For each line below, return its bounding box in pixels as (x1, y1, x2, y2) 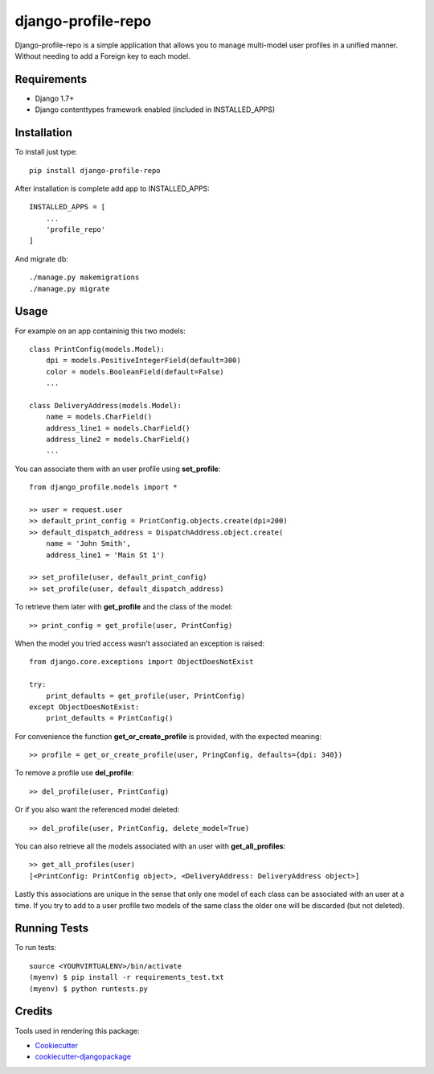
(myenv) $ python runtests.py (29, 984, 149, 993)
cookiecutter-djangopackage (35, 1051, 132, 1062)
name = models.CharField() (45, 412, 153, 422)
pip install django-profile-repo (29, 166, 161, 175)
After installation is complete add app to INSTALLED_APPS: (14, 184, 211, 193)
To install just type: (14, 147, 78, 157)
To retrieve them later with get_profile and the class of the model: (14, 602, 233, 612)
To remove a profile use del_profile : (14, 768, 134, 778)
